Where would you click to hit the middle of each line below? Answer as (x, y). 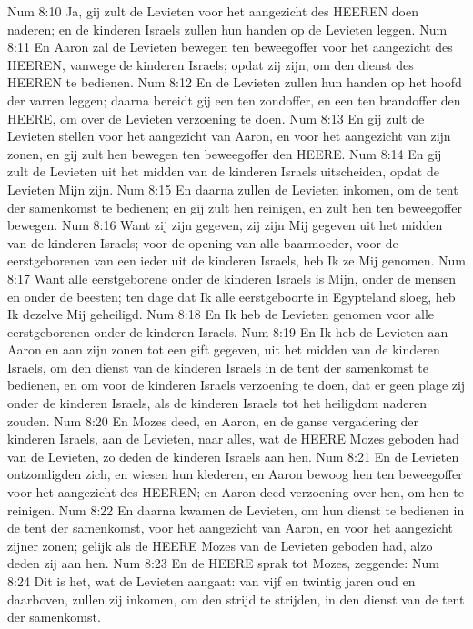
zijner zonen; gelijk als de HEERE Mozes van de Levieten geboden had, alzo (220, 545)
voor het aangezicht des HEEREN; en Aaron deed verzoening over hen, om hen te (236, 492)
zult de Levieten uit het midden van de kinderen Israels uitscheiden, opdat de (223, 171)
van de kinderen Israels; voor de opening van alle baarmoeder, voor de (203, 242)
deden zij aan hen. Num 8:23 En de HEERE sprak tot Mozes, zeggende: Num (223, 563)
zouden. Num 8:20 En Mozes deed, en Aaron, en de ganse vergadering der (213, 420)
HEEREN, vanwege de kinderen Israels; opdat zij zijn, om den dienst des (211, 64)
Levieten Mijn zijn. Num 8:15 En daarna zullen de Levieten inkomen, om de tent (233, 189)
